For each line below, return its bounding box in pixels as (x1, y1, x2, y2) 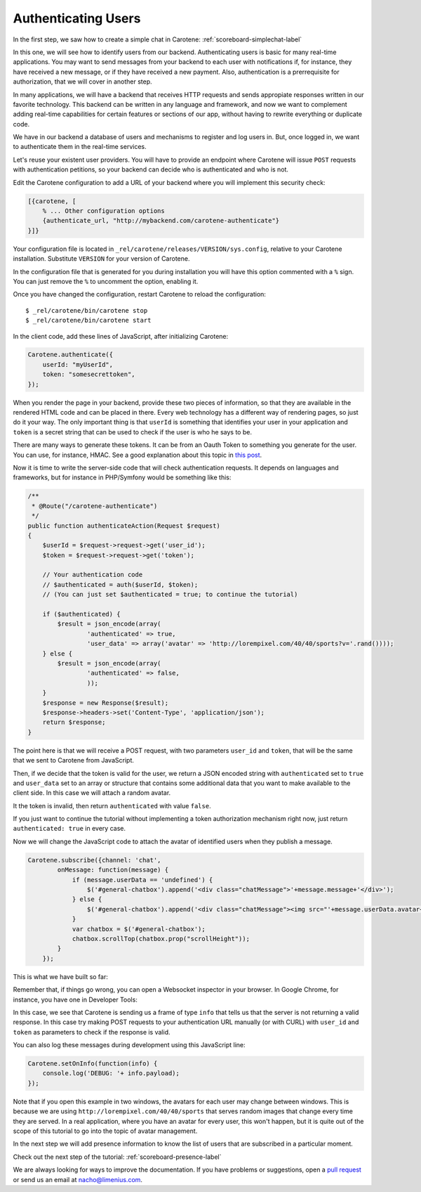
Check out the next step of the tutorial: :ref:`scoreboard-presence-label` (13, 1153, 222, 1161)
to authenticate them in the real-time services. (13, 143, 147, 151)
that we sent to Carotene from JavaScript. (13, 756, 135, 765)
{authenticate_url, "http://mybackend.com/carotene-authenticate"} (42, 216, 280, 225)
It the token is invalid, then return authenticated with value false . (13, 801, 211, 810)
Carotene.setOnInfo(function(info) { (27, 1060, 158, 1068)
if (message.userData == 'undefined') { (72, 876, 213, 883)
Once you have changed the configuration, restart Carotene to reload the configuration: (13, 290, 267, 299)
